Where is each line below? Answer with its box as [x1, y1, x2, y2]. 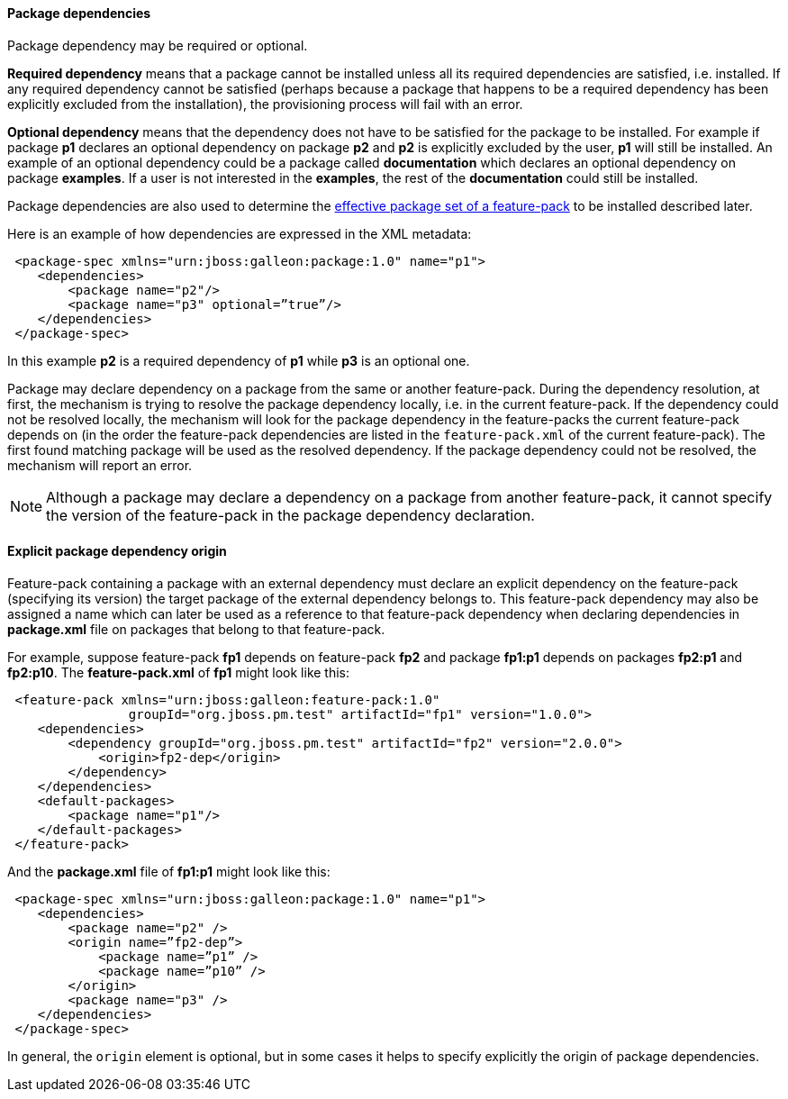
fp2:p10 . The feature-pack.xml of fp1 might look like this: [7, 664, 350, 680]
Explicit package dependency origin [7, 543, 227, 559]
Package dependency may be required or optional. [7, 37, 308, 53]
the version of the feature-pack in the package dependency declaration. [46, 505, 535, 524]
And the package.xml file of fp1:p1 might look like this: [7, 863, 331, 879]
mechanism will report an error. [7, 457, 193, 473]
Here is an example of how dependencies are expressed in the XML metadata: [7, 225, 472, 241]
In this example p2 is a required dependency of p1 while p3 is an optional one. [7, 352, 470, 368]
